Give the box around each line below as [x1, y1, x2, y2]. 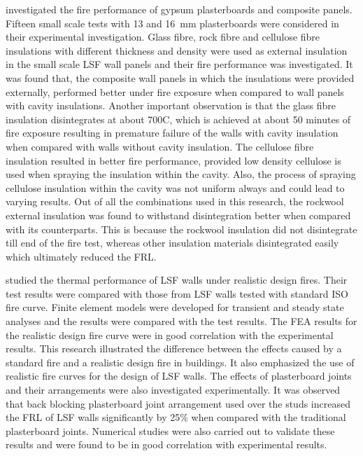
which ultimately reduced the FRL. [6, 249, 157, 263]
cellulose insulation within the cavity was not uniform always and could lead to [6, 180, 345, 195]
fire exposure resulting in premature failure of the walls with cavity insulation [6, 125, 339, 140]
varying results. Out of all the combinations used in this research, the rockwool [6, 194, 344, 209]
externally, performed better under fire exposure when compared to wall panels [6, 84, 344, 99]
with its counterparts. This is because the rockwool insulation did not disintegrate [6, 221, 357, 236]
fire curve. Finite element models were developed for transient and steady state [6, 300, 344, 315]
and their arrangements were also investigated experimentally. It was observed [6, 382, 341, 397]
